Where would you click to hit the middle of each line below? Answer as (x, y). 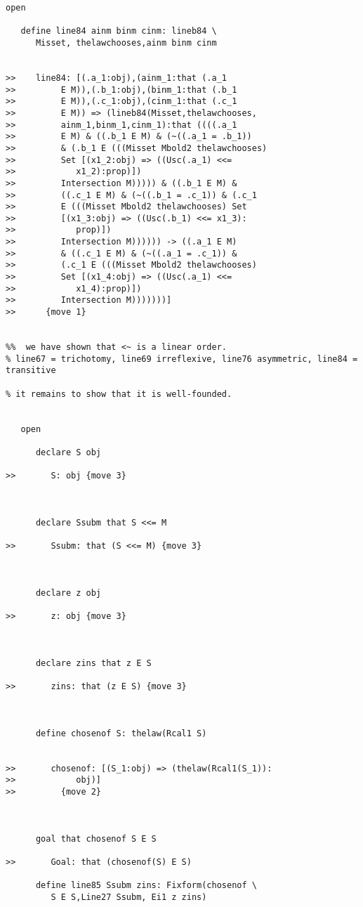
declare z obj (68, 593)
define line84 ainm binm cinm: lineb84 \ (119, 31)
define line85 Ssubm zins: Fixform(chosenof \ (146, 886)
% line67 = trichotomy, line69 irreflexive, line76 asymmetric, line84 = (182, 359)
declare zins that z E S (93, 663)
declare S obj (68, 452)
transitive (31, 371)
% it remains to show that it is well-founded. (119, 394)
